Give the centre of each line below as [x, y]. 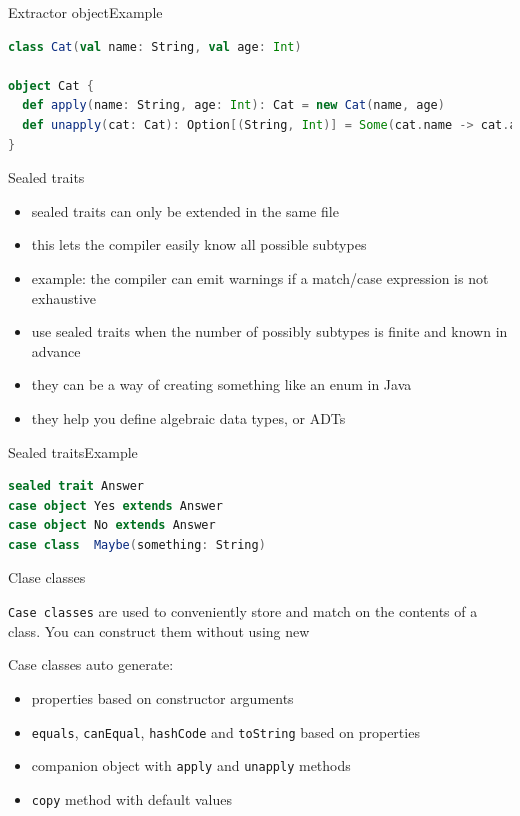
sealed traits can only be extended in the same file [185, 210]
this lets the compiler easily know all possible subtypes [199, 244]
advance [56, 350]
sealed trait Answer [76, 486]
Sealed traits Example [73, 451]
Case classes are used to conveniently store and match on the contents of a [243, 611]
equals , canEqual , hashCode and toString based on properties [225, 731]
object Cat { [51, 85]
